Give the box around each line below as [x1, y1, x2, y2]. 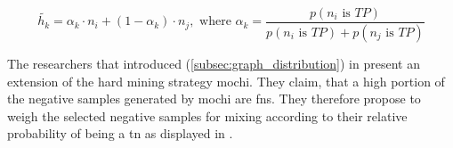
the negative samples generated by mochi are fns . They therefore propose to [7, 89, 421, 108]
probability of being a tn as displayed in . [7, 124, 233, 143]
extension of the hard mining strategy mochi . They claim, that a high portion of [7, 71, 445, 90]
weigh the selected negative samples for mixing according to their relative [7, 106, 408, 125]
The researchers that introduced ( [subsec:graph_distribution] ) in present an [7, 53, 420, 72]
